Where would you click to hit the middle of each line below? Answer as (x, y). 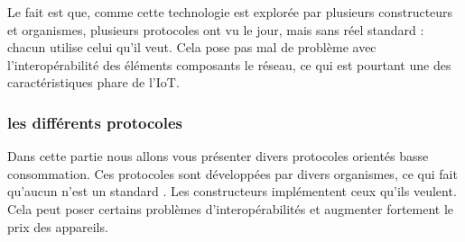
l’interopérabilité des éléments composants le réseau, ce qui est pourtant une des (229, 64)
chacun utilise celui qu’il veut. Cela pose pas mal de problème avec (192, 47)
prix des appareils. (58, 226)
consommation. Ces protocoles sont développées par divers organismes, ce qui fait (232, 173)
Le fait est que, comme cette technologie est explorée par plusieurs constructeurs (230, 12)
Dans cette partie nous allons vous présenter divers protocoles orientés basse (218, 156)
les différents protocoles (95, 122)
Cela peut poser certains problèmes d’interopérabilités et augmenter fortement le (231, 208)
